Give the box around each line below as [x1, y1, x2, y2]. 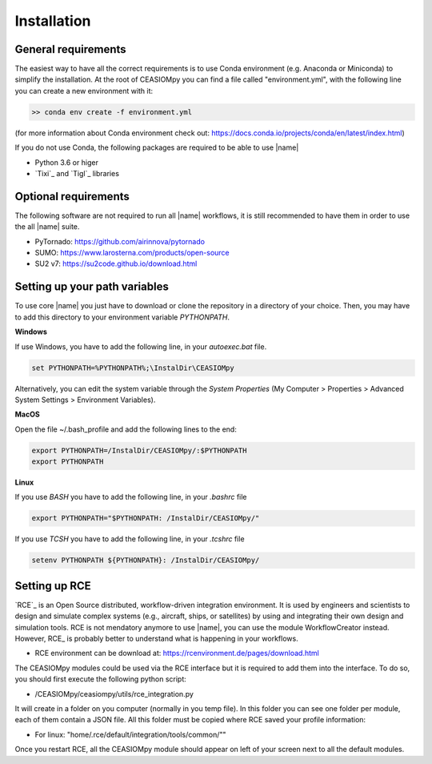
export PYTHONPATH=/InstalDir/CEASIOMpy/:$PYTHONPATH [31, 445, 247, 455]
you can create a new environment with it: [14, 86, 154, 95]
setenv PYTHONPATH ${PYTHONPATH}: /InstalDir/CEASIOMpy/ [31, 556, 260, 565]
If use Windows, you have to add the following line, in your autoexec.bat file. [14, 341, 267, 352]
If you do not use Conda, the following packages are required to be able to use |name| [14, 143, 299, 152]
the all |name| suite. [14, 222, 80, 231]
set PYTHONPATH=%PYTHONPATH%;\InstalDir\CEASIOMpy [31, 363, 235, 372]
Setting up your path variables [14, 280, 170, 294]
